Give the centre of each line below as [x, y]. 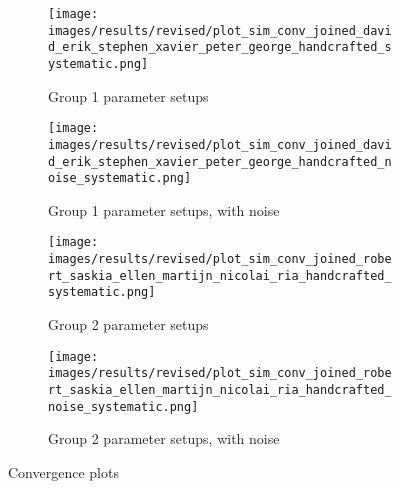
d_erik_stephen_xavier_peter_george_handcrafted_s [220, 47]
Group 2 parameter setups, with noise [164, 438]
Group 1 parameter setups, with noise [164, 209]
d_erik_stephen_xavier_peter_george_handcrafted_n [220, 161]
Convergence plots [63, 471]
